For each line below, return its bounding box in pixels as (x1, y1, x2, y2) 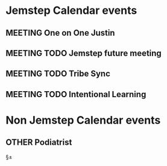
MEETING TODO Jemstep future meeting (5, 48, 162, 58)
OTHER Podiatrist (5, 137, 72, 148)
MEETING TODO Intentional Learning (5, 89, 147, 100)
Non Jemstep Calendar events (5, 113, 161, 127)
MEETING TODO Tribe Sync (5, 69, 111, 79)
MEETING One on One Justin (5, 28, 115, 38)
